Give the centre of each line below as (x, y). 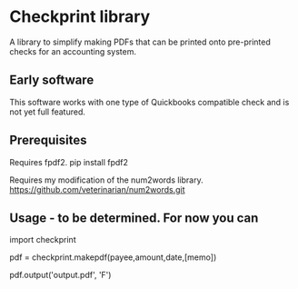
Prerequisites (48, 140)
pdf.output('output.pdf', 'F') (60, 275)
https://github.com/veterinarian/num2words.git (97, 189)
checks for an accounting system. (73, 51)
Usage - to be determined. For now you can (134, 218)
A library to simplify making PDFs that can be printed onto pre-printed (140, 42)
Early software (52, 80)
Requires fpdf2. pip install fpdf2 (69, 162)
